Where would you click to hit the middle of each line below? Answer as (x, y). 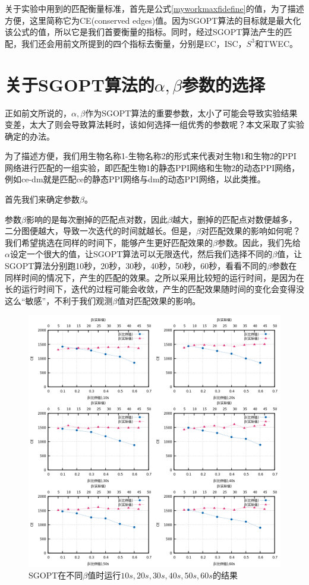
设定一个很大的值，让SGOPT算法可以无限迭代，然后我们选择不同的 (141, 254)
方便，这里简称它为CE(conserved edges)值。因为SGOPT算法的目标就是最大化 (153, 20)
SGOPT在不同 (56, 575)
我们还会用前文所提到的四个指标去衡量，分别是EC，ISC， (134, 43)
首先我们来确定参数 (42, 199)
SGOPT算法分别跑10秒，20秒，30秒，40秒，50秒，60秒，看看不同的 (136, 266)
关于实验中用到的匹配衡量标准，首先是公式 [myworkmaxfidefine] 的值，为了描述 (154, 8)
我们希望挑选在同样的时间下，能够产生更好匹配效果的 (109, 242)
